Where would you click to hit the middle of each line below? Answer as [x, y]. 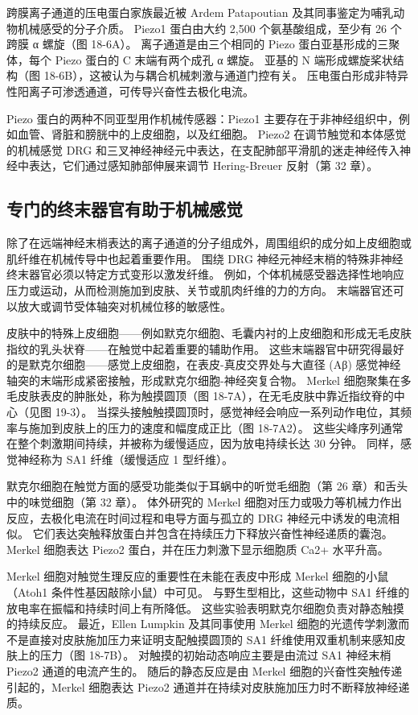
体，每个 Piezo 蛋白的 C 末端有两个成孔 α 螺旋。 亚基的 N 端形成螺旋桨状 [200, 59]
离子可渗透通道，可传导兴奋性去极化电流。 [141, 91]
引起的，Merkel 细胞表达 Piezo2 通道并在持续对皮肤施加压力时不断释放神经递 [208, 686]
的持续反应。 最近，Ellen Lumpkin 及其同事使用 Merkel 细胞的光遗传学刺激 [203, 624]
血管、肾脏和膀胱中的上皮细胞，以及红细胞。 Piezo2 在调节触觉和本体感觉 [212, 134]
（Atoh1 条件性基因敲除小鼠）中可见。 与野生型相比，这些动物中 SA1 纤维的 [208, 592]
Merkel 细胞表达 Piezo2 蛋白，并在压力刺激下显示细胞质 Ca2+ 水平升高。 [198, 549]
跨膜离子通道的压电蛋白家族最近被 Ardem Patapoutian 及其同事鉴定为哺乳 [200, 12]
